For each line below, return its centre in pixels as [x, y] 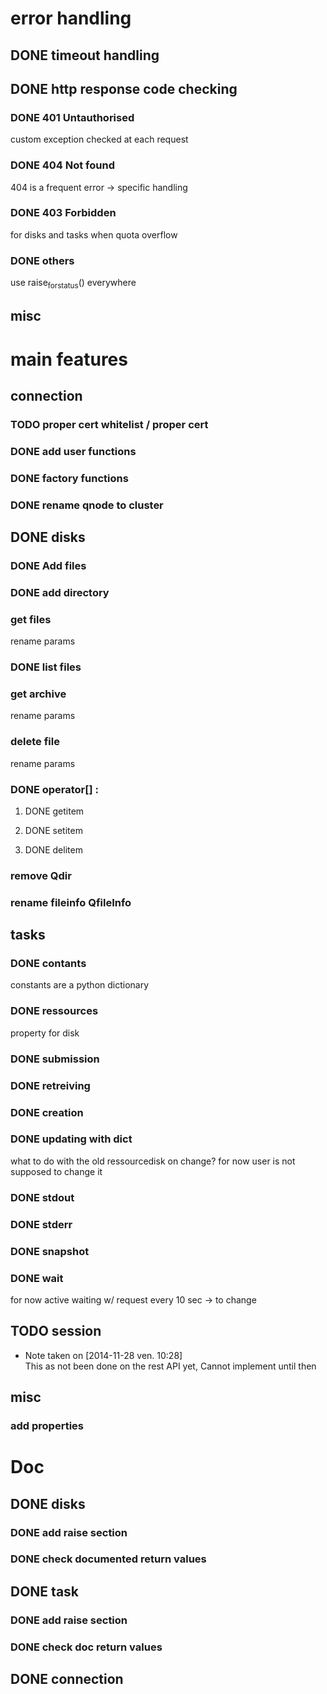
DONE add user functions [73, 451]
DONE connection [67, 1679]
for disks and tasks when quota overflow [94, 234]
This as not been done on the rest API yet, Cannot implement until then [170, 1366]
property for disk [45, 1033]
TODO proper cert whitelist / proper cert [109, 424]
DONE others [42, 260]
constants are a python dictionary [80, 985]
